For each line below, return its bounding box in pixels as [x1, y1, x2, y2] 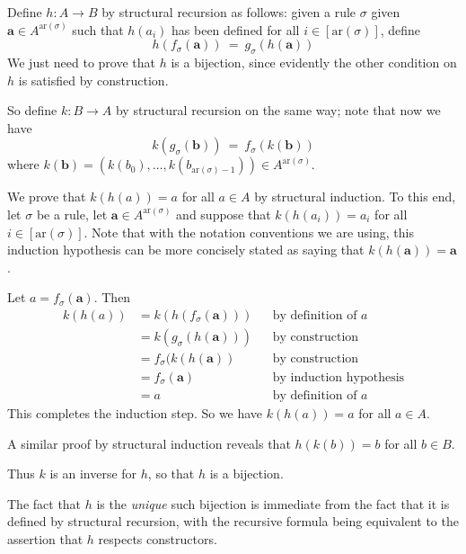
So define [7, 101, 57, 120]
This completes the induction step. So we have [7, 404, 263, 423]
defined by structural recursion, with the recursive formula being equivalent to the [7, 512, 459, 531]
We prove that [7, 187, 86, 206]
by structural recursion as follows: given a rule [101, 3, 356, 21]
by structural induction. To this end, [254, 187, 456, 206]
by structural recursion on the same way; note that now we [115, 101, 441, 120]
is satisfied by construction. [18, 70, 169, 89]
